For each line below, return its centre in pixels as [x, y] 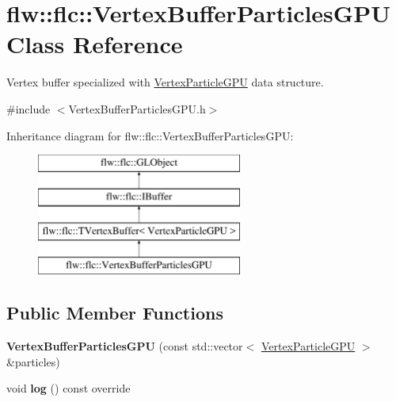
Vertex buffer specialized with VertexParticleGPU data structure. [165, 82]
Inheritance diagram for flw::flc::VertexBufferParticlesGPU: [150, 135]
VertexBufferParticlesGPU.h [137, 108]
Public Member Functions [115, 313]
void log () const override [69, 388]
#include [29, 108]
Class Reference [95, 44]
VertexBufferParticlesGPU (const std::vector [125, 346]
